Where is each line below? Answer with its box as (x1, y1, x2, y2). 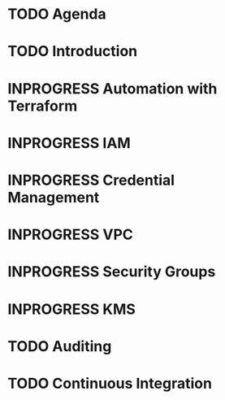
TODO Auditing (7, 337, 112, 355)
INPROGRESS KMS (7, 300, 136, 318)
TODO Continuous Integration (7, 374, 213, 393)
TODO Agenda (7, 5, 106, 24)
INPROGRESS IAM (7, 133, 131, 152)
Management (7, 188, 100, 207)
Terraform (7, 97, 78, 115)
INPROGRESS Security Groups (7, 263, 216, 281)
